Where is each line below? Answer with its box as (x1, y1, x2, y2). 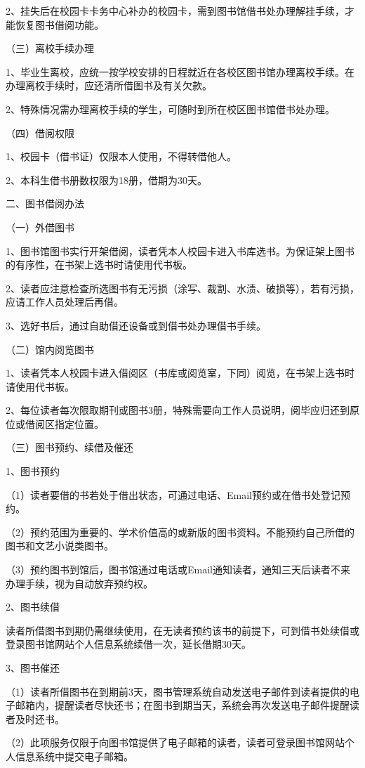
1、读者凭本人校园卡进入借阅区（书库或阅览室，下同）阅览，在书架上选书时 (6, 365, 354, 380)
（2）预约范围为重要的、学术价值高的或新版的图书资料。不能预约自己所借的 (6, 524, 354, 539)
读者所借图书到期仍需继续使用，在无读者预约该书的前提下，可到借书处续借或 (6, 623, 359, 637)
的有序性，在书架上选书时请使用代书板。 (6, 257, 192, 272)
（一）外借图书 (6, 219, 74, 234)
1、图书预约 (6, 464, 60, 479)
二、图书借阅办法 (6, 196, 84, 211)
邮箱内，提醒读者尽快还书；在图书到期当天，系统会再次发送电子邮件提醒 (15, 698, 350, 712)
